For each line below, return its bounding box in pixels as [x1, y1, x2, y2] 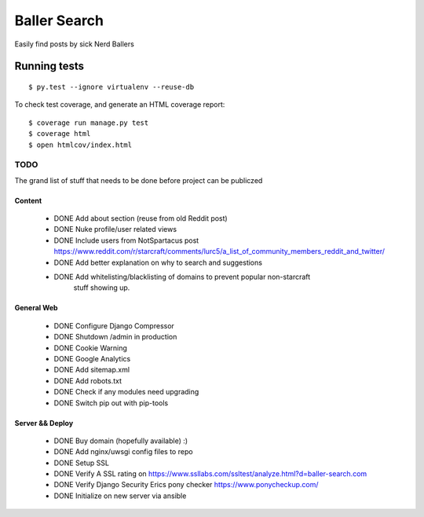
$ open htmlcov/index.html [28, 140, 133, 149]
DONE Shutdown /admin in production [53, 332, 177, 342]
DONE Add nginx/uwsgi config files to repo [53, 447, 193, 456]
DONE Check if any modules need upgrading [53, 387, 199, 397]
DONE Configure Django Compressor [53, 321, 174, 330]
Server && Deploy [14, 418, 74, 427]
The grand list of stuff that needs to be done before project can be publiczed [14, 175, 263, 185]
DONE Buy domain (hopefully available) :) [53, 436, 188, 445]
